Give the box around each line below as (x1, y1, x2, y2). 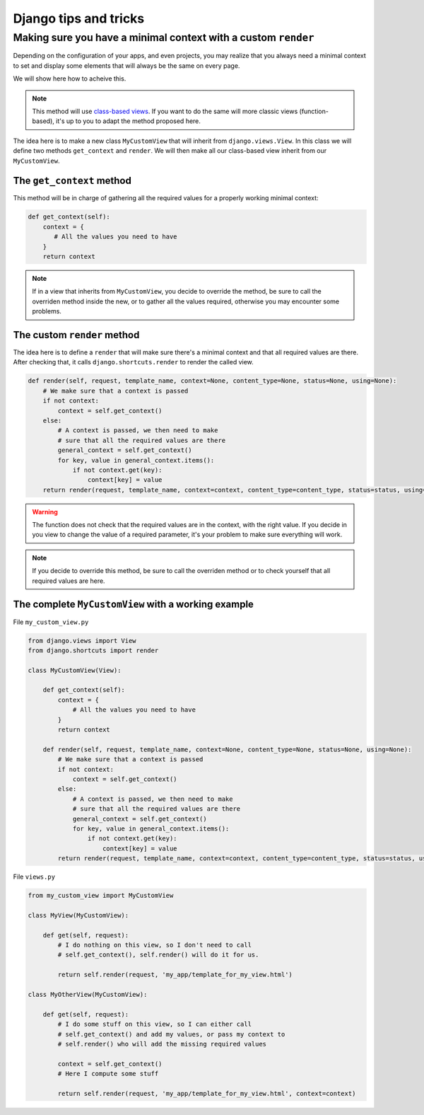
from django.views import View (28, 637, 137, 645)
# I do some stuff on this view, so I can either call (57, 1020, 252, 1029)
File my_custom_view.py (13, 618, 89, 626)
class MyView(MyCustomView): (28, 911, 129, 919)
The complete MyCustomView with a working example (13, 599, 254, 611)
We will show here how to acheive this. (13, 74, 126, 83)
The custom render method (13, 329, 140, 341)
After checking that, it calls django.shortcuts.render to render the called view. (13, 358, 254, 366)
